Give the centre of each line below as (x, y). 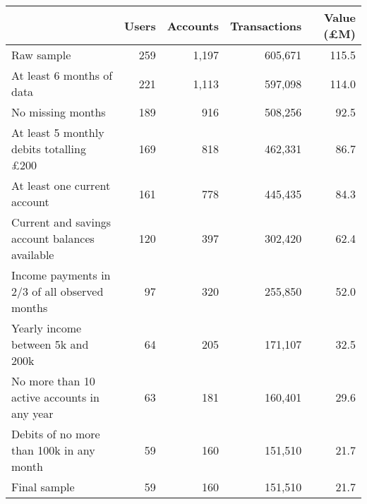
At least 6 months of (62, 75)
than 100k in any (53, 450)
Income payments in (61, 275)
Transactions (266, 25)
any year (32, 413)
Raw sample (41, 55)
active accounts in (55, 397)
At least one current (61, 185)
